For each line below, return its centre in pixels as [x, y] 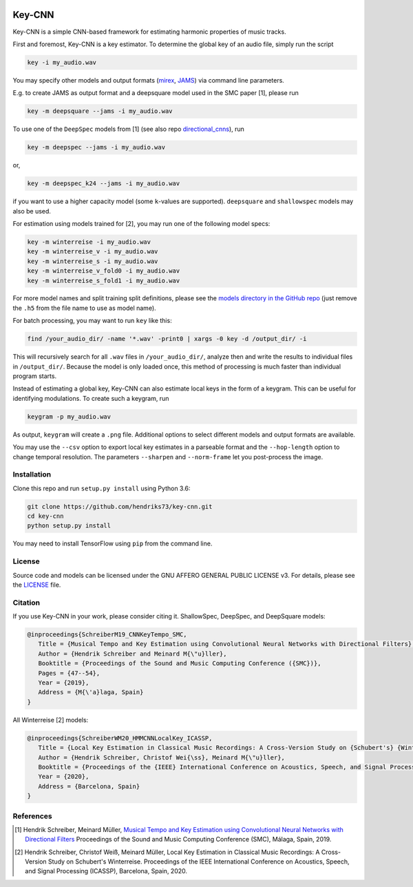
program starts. [35, 376]
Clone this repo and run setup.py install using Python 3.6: [102, 488]
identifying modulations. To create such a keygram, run [91, 398]
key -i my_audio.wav [62, 62]
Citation [27, 603]
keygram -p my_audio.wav [69, 416]
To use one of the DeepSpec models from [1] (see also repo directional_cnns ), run [128, 129]
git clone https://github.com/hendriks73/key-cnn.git [120, 507]
